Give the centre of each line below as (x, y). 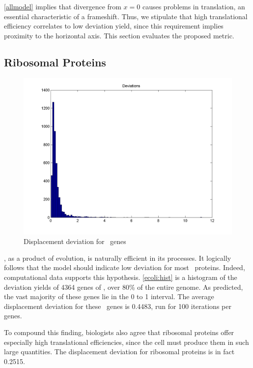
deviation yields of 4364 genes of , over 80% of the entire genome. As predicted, (124, 287)
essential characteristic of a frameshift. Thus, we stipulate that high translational (126, 16)
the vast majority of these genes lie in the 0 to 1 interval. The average (109, 296)
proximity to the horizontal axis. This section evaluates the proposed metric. (119, 35)
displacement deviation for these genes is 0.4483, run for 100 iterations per (118, 306)
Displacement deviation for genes (75, 241)
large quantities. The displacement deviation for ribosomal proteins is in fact (119, 352)
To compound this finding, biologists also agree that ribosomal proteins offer (119, 332)
